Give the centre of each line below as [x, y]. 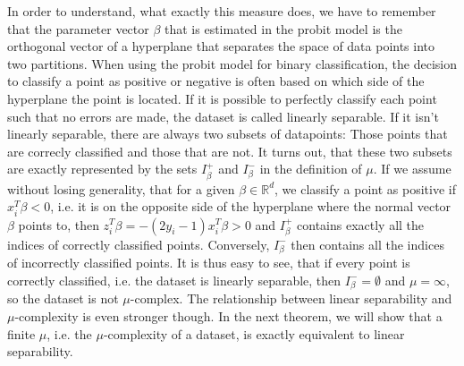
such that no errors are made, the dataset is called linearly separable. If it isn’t [223, 116]
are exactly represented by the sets [102, 169]
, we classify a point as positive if [365, 188]
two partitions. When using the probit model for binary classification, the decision [232, 63]
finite [21, 333]
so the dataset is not [63, 298]
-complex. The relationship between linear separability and [291, 298]
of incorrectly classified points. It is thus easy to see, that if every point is [209, 263]
